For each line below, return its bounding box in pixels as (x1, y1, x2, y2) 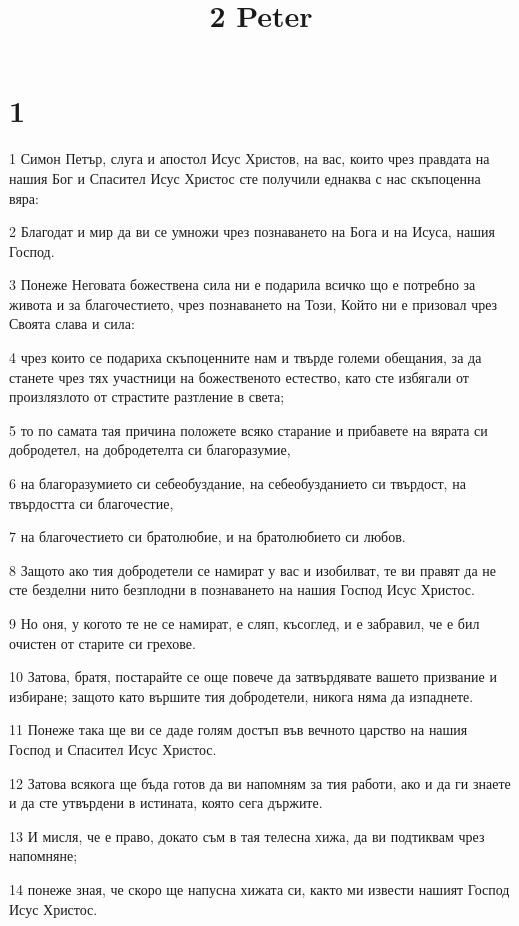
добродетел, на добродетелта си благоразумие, (9, 439, 291, 460)
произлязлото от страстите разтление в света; (9, 386, 285, 407)
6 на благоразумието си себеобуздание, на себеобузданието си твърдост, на (9, 473, 466, 494)
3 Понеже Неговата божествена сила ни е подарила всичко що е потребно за (9, 274, 476, 295)
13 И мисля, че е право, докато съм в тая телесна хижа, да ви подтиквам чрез (9, 825, 485, 846)
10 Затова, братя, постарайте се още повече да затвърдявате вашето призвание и (9, 666, 497, 687)
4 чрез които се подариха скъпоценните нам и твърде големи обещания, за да (9, 347, 482, 368)
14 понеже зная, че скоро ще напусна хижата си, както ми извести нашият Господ (9, 878, 510, 899)
